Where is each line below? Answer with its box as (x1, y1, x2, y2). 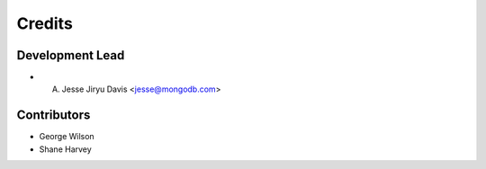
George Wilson (39, 131, 94, 142)
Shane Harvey (39, 144, 92, 155)
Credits (16, 13, 74, 33)
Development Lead (16, 48, 125, 63)
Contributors (16, 108, 91, 123)
